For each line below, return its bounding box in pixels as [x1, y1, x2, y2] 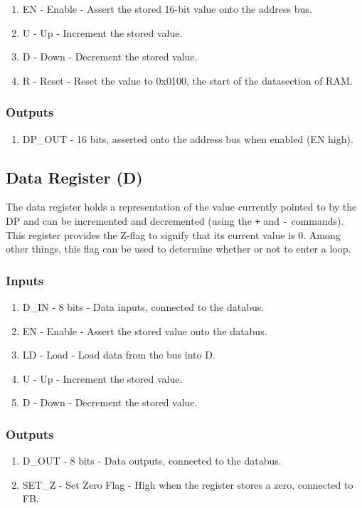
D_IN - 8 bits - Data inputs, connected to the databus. [22, 300, 265, 314]
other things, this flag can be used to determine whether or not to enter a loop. [6, 241, 351, 256]
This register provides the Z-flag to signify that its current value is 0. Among [6, 227, 341, 242]
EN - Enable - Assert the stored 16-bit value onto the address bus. [22, 1, 312, 16]
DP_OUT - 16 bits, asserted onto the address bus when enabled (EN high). [22, 131, 353, 146]
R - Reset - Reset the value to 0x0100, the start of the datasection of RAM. [22, 73, 353, 88]
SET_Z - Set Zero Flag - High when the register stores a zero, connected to [22, 477, 353, 492]
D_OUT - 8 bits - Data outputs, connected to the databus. [22, 453, 282, 468]
